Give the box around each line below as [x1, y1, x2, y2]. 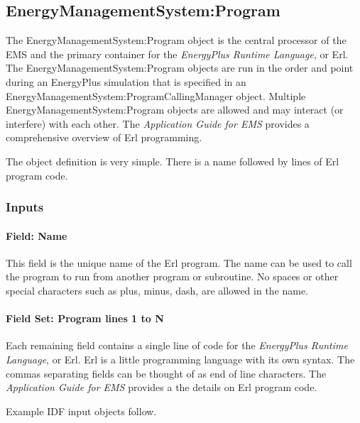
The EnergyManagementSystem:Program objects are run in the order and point [6, 60, 354, 75]
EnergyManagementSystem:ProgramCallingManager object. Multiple [6, 88, 306, 103]
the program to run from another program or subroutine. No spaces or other [6, 269, 339, 284]
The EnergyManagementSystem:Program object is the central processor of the [6, 33, 347, 48]
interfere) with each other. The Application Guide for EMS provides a [6, 116, 310, 131]
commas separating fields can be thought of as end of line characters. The [6, 366, 327, 380]
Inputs [6, 198, 44, 216]
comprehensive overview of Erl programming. [6, 130, 202, 145]
